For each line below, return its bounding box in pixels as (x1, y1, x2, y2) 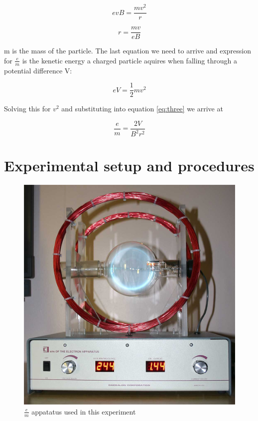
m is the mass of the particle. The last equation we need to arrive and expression (4, 45, 252, 56)
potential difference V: (4, 65, 72, 75)
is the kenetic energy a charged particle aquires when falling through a (22, 55, 237, 65)
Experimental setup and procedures (4, 155, 255, 176)
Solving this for (4, 103, 51, 114)
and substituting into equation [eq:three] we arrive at (61, 103, 223, 114)
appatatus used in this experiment (31, 406, 136, 417)
